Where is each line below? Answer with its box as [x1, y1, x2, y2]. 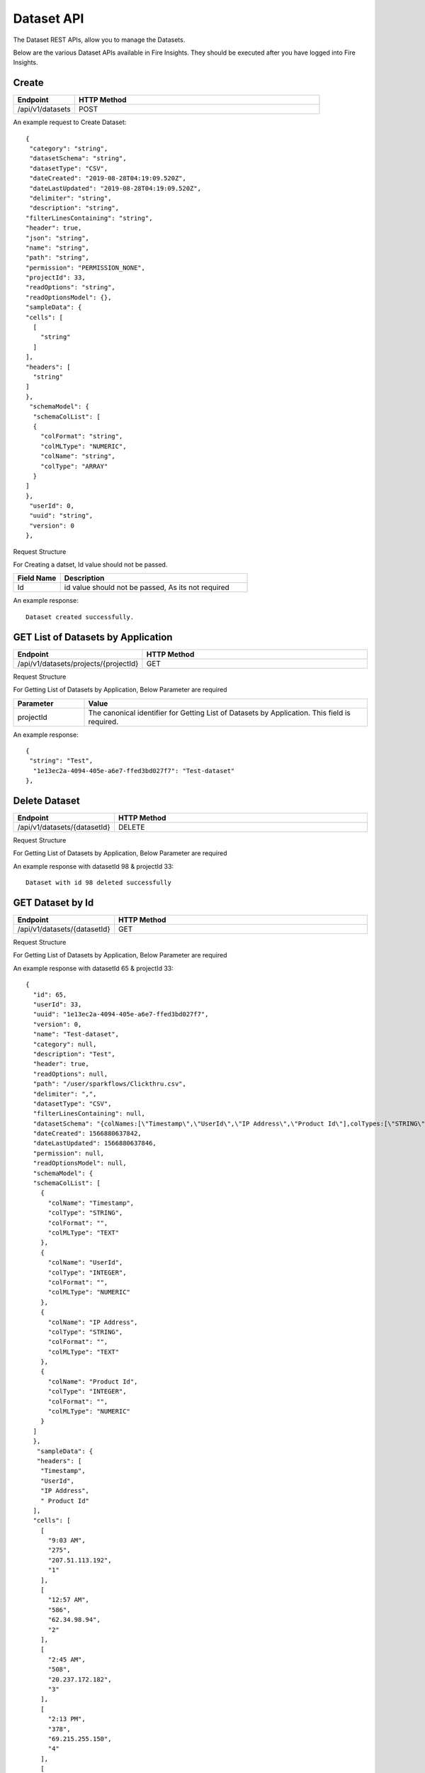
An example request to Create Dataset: [13, 118, 127, 127]
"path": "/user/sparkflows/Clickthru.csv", [33, 1080, 187, 1088]
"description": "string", [29, 204, 120, 212]
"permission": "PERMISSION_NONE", [25, 263, 145, 272]
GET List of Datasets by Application [13, 631, 173, 643]
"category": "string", [29, 145, 108, 152]
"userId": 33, [33, 1001, 82, 1008]
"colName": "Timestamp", [47, 1199, 135, 1207]
